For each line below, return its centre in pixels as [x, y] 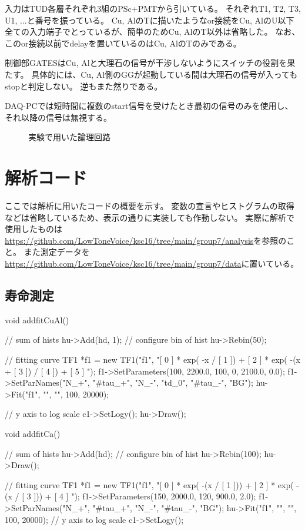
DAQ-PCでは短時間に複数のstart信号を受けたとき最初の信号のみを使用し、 [149, 106]
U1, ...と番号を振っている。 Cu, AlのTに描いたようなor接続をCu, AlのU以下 [150, 20]
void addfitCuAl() [37, 319]
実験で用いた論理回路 [69, 137]
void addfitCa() [33, 433]
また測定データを [57, 252]
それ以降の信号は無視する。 [58, 117]
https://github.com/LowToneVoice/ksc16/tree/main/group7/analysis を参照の [146, 240]
